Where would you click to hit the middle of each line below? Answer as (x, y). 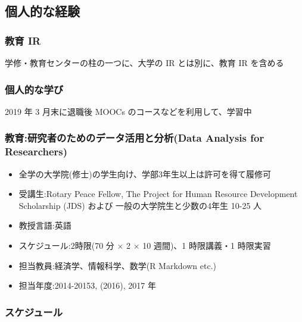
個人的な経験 (42, 11)
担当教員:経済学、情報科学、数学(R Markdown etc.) (117, 265)
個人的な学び (34, 89)
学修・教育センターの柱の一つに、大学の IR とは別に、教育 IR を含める (144, 62)
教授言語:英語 (45, 225)
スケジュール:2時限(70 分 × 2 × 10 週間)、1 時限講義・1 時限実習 (145, 245)
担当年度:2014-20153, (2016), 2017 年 (88, 285)
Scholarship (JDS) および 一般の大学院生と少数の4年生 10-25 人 (140, 205)
